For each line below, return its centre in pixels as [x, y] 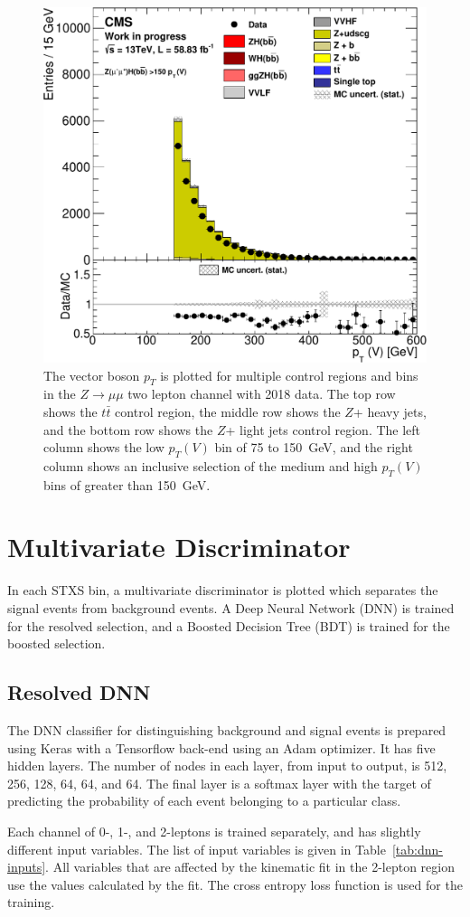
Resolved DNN [79, 692]
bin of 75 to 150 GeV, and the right [314, 447]
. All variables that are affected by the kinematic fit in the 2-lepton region [250, 867]
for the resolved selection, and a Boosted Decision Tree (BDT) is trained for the [229, 625]
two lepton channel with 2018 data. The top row [262, 394]
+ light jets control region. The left [323, 429]
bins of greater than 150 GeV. [127, 484]
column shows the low [104, 447]
